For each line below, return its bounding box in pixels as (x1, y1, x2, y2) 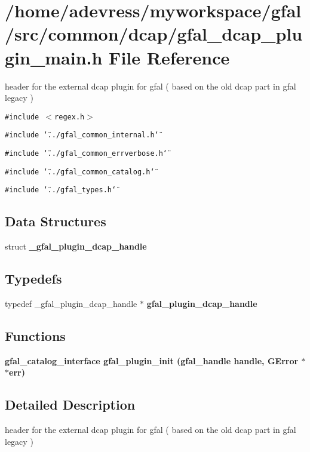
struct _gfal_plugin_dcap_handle (5, 240, 147, 253)
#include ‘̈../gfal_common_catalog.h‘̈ (5, 167, 155, 176)
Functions (5, 326, 66, 345)
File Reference (109, 45, 230, 69)
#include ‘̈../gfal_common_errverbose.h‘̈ (5, 149, 168, 158)
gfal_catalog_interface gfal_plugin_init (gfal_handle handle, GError (5, 354, 299, 367)
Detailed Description (5, 395, 136, 414)
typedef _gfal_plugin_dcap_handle (5, 297, 137, 309)
